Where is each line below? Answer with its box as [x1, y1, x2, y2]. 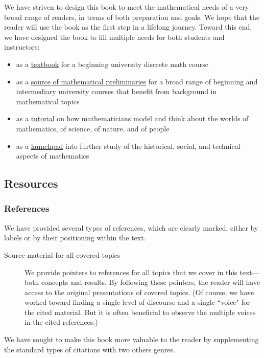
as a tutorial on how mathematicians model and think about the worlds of [16, 113, 249, 124]
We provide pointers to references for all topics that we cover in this [25, 266, 237, 277]
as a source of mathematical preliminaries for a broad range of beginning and [16, 76, 258, 86]
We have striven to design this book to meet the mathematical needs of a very [4, 2, 249, 12]
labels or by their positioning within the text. [4, 232, 146, 243]
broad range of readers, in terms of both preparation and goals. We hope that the [4, 11, 259, 22]
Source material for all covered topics [4, 249, 121, 260]
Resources [4, 175, 58, 191]
